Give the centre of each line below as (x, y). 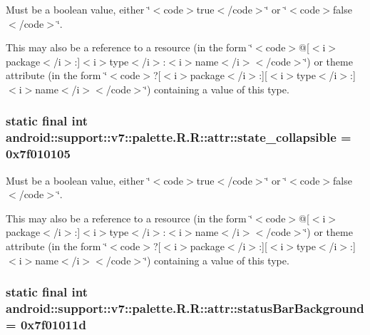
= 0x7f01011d (46, 324)
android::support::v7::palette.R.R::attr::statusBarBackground (185, 308)
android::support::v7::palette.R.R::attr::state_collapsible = (179, 137)
